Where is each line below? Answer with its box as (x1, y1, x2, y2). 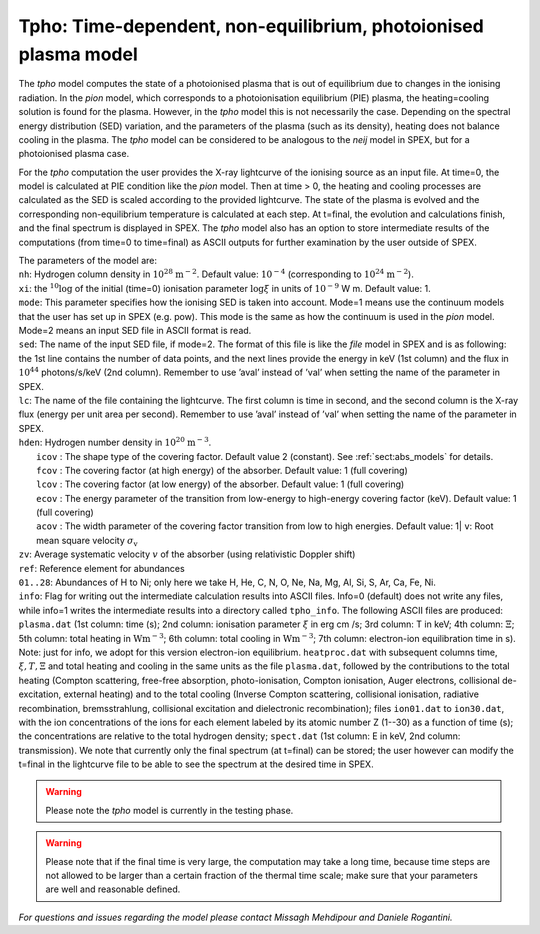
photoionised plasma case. (18, 148, 130, 160)
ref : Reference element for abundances (18, 562, 185, 574)
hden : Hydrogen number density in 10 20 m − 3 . (18, 435, 212, 449)
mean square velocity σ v (36, 534, 139, 549)
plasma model (18, 43, 139, 65)
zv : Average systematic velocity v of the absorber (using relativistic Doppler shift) (18, 548, 356, 560)
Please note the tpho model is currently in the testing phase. (45, 804, 294, 816)
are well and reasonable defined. (45, 883, 181, 895)
